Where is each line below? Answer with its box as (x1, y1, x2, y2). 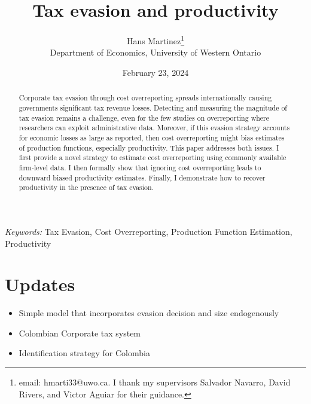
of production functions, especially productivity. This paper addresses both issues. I (19, 142, 279, 152)
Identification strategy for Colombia (19, 347, 150, 359)
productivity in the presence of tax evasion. (19, 182, 154, 192)
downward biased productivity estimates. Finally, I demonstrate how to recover (19, 172, 266, 182)
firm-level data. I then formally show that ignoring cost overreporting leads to (19, 162, 261, 172)
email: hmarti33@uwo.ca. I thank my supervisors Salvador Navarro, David (19, 376, 291, 388)
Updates (5, 272, 75, 296)
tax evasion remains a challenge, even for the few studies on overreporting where (19, 112, 270, 123)
